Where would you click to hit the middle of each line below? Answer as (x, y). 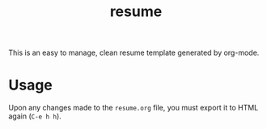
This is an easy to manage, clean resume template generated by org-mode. (134, 53)
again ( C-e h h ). (35, 116)
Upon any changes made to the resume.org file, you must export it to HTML (133, 108)
